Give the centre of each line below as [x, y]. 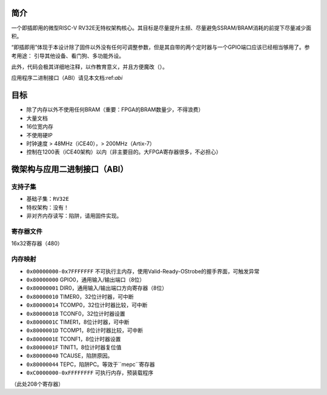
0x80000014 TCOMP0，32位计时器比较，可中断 [87, 305]
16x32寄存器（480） [37, 243]
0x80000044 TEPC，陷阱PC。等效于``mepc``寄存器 [91, 364]
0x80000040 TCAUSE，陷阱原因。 [70, 356]
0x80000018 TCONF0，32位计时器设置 [76, 313]
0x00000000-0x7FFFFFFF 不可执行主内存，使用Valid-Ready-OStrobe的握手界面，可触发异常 [143, 271]
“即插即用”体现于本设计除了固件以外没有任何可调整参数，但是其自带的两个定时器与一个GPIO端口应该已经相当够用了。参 [160, 47]
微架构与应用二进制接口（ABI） [70, 169]
